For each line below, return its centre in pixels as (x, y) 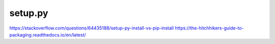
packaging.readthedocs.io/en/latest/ (48, 34)
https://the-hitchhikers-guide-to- (209, 28)
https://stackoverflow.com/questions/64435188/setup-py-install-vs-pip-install (92, 28)
